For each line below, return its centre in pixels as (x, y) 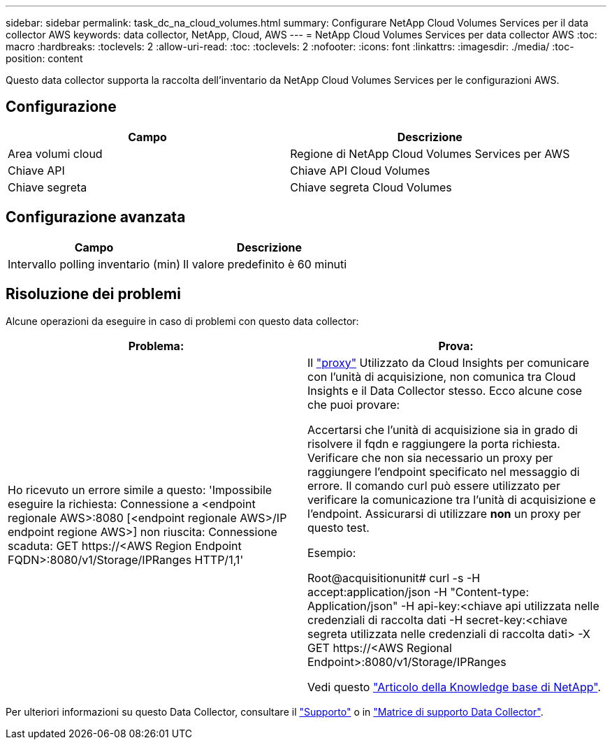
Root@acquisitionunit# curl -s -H (394, 578)
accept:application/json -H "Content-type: (418, 592)
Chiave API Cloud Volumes (360, 170)
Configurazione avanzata (96, 217)
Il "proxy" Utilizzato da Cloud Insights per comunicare (449, 362)
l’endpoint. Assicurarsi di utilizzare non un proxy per (444, 513)
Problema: (156, 346)
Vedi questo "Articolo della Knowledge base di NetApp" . (454, 687)
